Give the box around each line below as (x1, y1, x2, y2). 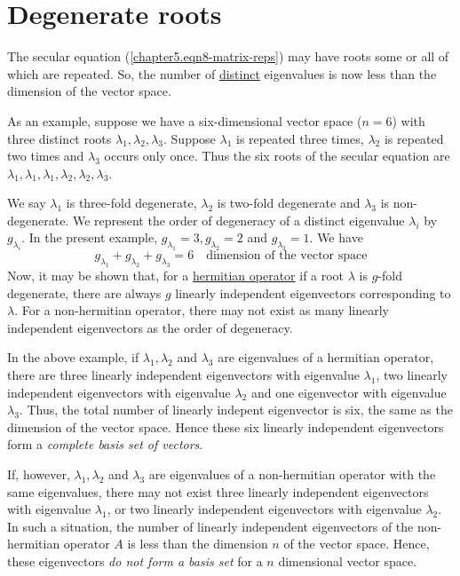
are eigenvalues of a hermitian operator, (218, 348, 434, 367)
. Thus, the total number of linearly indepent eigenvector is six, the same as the (19, 400, 453, 419)
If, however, (7, 464, 70, 483)
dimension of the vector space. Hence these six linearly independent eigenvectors (7, 417, 444, 436)
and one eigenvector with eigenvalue (250, 383, 447, 401)
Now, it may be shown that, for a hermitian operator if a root (7, 265, 345, 284)
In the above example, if (7, 348, 139, 367)
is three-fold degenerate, (66, 193, 197, 212)
